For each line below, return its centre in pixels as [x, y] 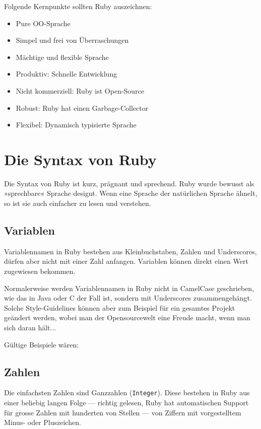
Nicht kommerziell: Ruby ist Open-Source [80, 90]
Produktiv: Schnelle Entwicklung [67, 74]
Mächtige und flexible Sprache [62, 57]
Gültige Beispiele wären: [42, 344]
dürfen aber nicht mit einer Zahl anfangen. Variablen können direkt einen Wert [126, 261]
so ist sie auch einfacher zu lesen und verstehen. [78, 203]
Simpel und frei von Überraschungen [72, 40]
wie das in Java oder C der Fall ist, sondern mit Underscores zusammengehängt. [128, 298]
